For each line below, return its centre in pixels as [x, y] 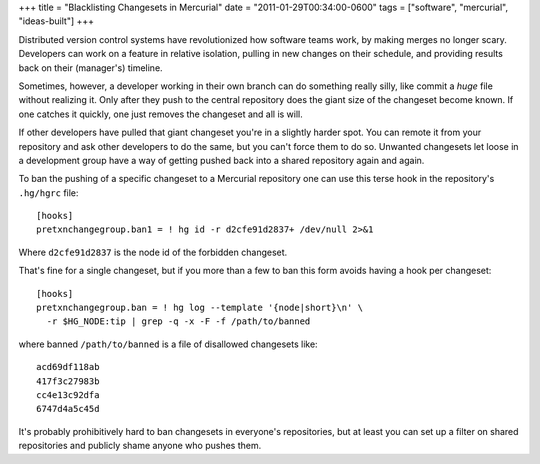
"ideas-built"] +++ [56, 21]
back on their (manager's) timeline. [91, 67]
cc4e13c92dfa [68, 394]
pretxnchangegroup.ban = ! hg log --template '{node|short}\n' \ [200, 308]
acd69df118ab [68, 367]
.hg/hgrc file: [48, 192]
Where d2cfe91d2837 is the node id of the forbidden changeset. [153, 252]
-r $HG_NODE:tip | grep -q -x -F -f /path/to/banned [178, 321]
